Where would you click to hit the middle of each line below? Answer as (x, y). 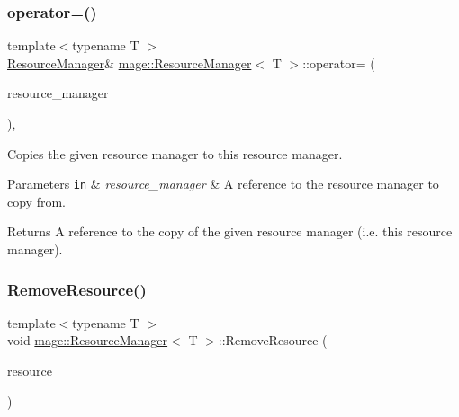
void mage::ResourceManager (88, 340)
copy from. (36, 201)
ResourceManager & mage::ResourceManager (130, 62)
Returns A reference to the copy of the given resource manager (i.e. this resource (230, 231)
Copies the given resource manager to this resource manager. (175, 153)
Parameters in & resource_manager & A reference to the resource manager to (223, 184)
